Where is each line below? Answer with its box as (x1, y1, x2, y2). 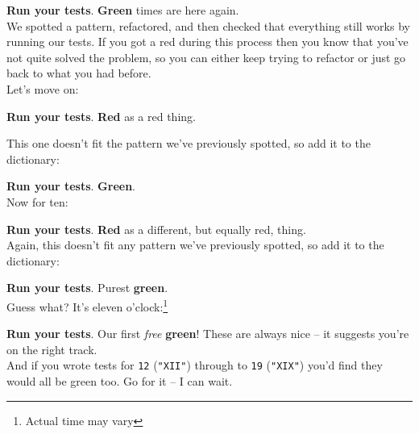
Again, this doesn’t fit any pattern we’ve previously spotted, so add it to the (6, 236, 384, 253)
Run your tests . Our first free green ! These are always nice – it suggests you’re (6, 325, 409, 342)
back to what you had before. (6, 65, 151, 81)
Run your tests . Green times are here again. (6, 2, 239, 18)
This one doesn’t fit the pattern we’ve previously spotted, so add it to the (6, 135, 371, 152)
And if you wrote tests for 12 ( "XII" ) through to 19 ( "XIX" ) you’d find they (6, 357, 383, 373)
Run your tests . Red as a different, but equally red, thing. (6, 220, 306, 237)
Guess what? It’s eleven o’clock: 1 (6, 295, 168, 315)
